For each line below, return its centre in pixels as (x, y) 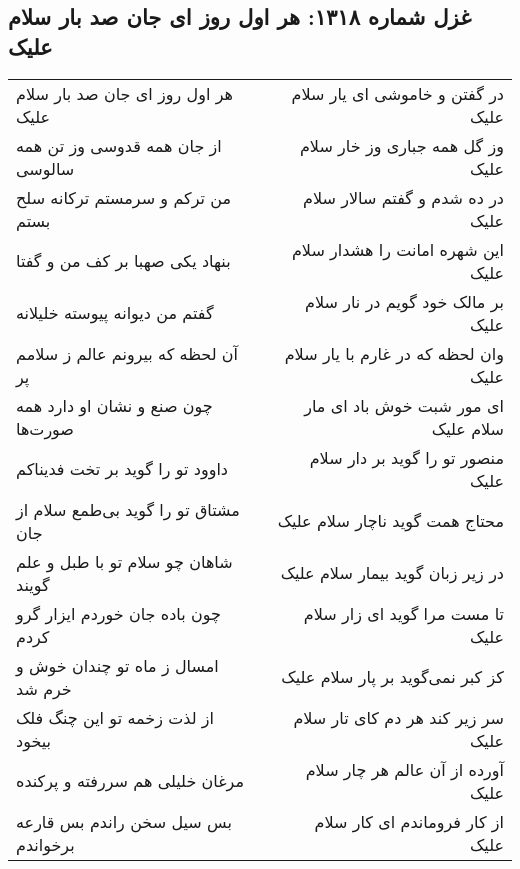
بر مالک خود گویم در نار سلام (404, 301)
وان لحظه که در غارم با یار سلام (394, 353)
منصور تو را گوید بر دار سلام (406, 457)
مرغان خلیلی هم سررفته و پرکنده (130, 781)
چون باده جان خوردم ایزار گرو (118, 613)
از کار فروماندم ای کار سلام (409, 821)
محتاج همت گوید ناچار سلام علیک (390, 521)
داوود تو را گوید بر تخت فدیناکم (122, 469)
